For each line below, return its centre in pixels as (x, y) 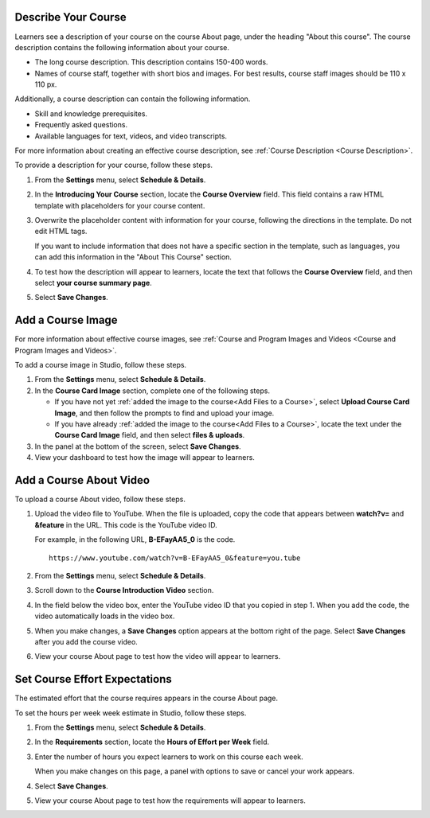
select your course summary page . (94, 282)
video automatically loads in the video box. (105, 616)
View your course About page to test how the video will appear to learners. (158, 656)
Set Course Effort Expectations (93, 679)
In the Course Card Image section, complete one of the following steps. (152, 391)
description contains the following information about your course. (122, 47)
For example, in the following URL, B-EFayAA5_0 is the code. (135, 539)
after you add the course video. (86, 641)
